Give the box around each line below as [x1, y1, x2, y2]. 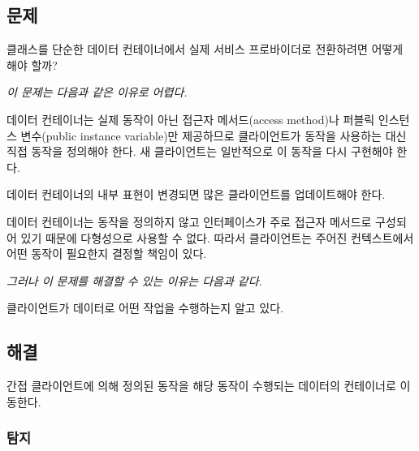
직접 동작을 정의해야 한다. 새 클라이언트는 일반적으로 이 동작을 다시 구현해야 [6, 143, 393, 160]
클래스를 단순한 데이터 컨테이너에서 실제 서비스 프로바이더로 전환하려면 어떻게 [6, 41, 404, 58]
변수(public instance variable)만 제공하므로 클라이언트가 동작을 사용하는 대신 [20, 127, 407, 144]
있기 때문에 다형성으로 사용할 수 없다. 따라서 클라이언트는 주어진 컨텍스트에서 [20, 229, 414, 246]
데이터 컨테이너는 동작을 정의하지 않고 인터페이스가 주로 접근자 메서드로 [6, 213, 372, 230]
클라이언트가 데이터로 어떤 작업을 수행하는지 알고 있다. [6, 299, 283, 316]
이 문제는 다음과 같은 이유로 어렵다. [6, 84, 188, 101]
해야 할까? [6, 56, 58, 73]
